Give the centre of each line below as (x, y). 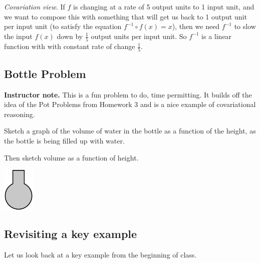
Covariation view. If (35, 6)
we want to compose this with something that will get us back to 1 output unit (125, 16)
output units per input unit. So (139, 36)
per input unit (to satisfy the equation (63, 26)
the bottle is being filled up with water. (64, 140)
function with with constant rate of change (70, 46)
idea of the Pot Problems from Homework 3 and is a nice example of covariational (130, 104)
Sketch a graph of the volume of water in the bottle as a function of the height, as (130, 131)
